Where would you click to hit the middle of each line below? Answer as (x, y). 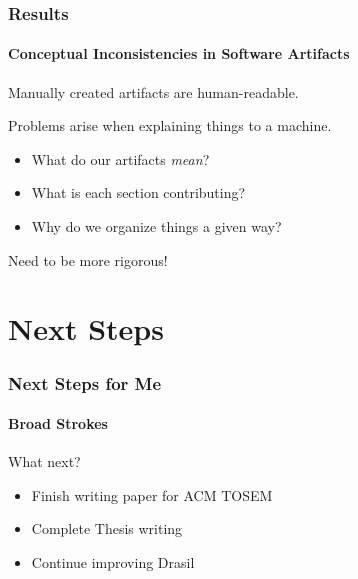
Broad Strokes (58, 423)
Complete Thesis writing (107, 528)
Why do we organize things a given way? (156, 226)
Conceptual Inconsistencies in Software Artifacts (179, 53)
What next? (44, 461)
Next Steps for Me (85, 382)
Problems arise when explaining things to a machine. (170, 125)
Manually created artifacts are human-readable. (153, 91)
